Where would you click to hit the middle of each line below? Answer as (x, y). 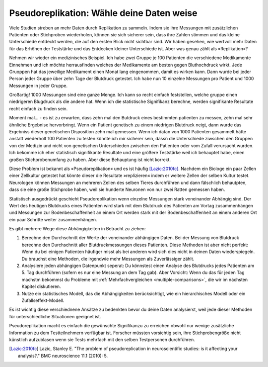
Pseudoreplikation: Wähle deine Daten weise (103, 13)
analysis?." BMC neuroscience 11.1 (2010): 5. (63, 356)
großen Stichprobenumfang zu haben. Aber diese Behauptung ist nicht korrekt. (90, 160)
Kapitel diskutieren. (41, 286)
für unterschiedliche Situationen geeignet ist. (55, 316)
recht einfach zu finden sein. (38, 108)
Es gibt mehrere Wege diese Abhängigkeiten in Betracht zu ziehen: (77, 229)
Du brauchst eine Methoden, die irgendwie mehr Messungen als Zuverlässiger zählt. (108, 259)
